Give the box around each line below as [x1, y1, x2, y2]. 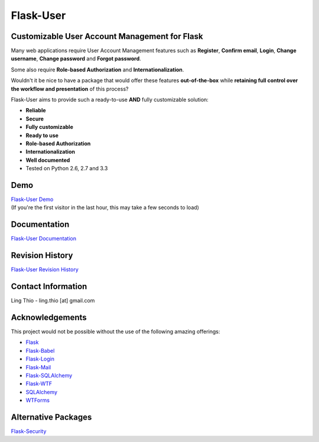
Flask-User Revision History [11, 266, 79, 273]
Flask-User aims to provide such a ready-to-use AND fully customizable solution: [11, 96, 209, 103]
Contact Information [11, 281, 87, 292]
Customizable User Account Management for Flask [11, 31, 203, 41]
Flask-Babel [25, 347, 55, 354]
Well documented [25, 157, 70, 164]
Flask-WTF [25, 380, 53, 387]
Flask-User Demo [11, 196, 54, 203]
